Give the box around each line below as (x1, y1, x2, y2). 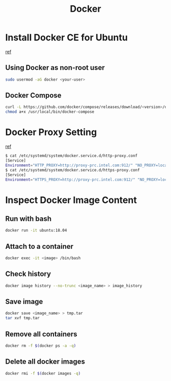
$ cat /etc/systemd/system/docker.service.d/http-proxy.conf (5, 154, 138, 159)
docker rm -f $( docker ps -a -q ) (5, 343, 76, 348)
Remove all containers (5, 329, 77, 338)
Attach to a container (5, 242, 74, 250)
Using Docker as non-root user (5, 63, 105, 72)
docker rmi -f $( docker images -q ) (5, 371, 81, 376)
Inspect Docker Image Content (5, 194, 137, 206)
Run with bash (5, 214, 52, 223)
